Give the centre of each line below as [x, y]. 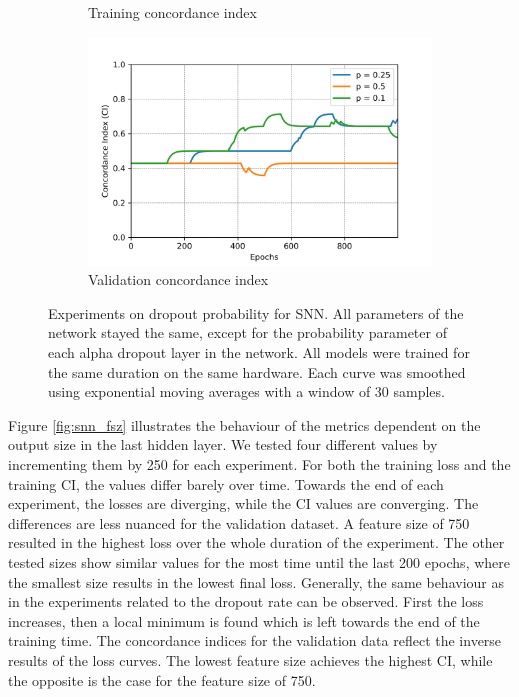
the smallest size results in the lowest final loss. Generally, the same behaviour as [256, 581]
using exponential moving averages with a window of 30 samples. [246, 391]
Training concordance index [172, 12]
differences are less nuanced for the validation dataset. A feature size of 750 [239, 522]
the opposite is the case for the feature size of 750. [162, 679]
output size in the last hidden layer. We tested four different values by [223, 444]
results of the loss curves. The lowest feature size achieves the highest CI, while [250, 659]
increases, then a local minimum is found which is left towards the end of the [244, 620]
